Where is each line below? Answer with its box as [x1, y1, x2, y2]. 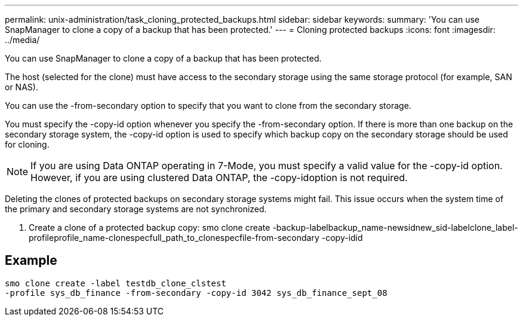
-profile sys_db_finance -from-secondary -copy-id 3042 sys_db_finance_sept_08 [5, 288, 387, 298]
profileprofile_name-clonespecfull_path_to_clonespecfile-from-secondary [29, 233, 319, 243]
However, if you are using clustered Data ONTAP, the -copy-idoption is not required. [30, 172, 408, 184]
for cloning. [5, 139, 50, 149]
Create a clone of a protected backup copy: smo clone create [29, 222, 270, 233]
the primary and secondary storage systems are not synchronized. [5, 204, 267, 214]
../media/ [5, 35, 40, 45]
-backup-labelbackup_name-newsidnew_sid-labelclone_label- [272, 222, 518, 233]
